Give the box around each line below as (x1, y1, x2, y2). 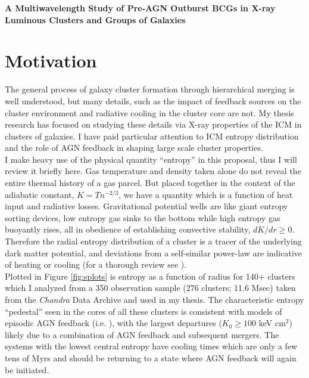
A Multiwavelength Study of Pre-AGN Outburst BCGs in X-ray (5, 2, 276, 14)
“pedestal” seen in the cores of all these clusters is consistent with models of (5, 305, 282, 317)
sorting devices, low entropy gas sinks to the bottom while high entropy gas (5, 211, 280, 224)
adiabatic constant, (5, 188, 74, 200)
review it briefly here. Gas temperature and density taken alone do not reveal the (5, 165, 301, 177)
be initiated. (5, 363, 49, 376)
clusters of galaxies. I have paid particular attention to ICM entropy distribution (5, 129, 299, 142)
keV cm (258, 317, 286, 329)
